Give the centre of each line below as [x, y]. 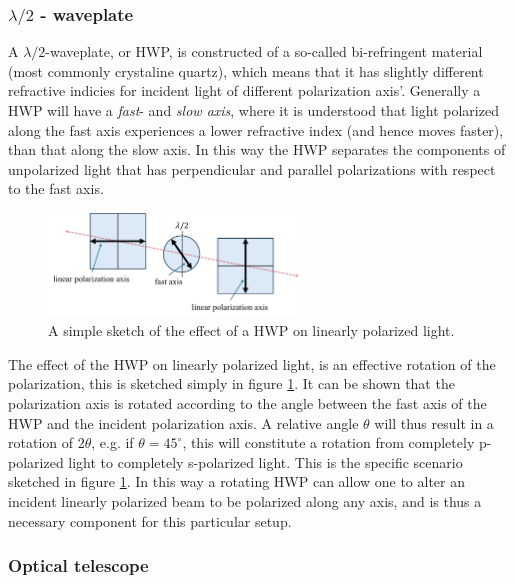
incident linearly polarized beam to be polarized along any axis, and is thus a [245, 500]
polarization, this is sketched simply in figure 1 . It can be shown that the [231, 383]
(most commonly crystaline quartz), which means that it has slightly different [246, 70]
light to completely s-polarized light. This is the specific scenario [265, 461]
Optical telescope [78, 565]
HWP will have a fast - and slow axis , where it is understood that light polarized [253, 110]
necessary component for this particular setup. [150, 520]
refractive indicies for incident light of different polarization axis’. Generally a [244, 90]
